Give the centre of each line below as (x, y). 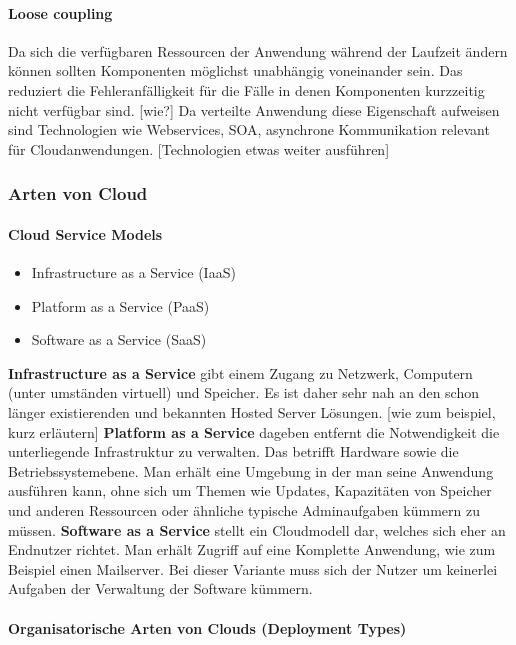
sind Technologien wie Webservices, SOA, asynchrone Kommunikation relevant (249, 129)
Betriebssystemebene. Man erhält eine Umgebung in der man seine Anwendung (251, 470)
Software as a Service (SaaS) (119, 339)
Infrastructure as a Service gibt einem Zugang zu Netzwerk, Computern (240, 372)
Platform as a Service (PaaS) (120, 305)
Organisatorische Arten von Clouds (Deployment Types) (207, 627)
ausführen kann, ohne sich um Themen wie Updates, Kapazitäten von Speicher (250, 490)
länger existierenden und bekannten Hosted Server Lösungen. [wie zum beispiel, (252, 411)
